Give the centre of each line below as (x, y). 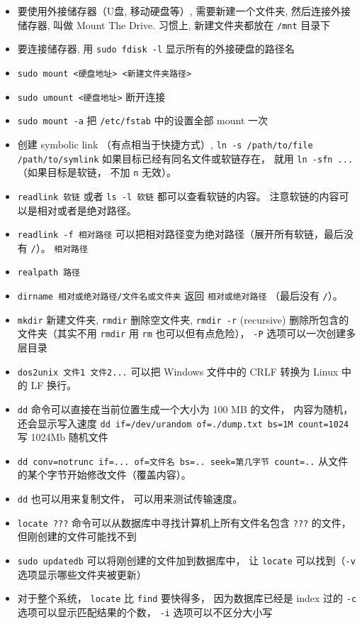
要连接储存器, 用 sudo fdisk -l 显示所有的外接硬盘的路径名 (156, 49)
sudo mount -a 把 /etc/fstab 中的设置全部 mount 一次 (143, 120)
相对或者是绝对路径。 (87, 210)
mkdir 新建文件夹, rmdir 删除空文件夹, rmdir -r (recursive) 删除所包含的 (183, 319)
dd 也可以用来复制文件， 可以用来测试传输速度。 (130, 499)
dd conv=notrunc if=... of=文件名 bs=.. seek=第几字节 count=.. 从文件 (183, 460)
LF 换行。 (54, 385)
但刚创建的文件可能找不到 (77, 536)
